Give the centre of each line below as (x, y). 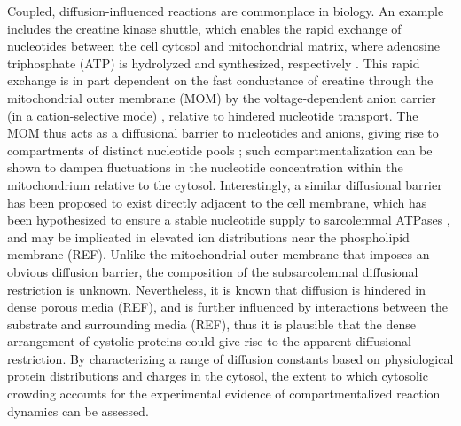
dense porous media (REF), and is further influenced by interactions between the (227, 307)
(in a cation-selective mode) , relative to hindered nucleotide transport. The (213, 115)
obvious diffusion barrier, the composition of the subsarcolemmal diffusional (213, 271)
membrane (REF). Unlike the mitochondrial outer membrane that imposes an (219, 254)
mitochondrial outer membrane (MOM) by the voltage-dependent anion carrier (222, 97)
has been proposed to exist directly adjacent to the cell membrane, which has (217, 202)
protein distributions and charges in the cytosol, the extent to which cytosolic (218, 376)
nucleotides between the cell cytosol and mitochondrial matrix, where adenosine (223, 46)
